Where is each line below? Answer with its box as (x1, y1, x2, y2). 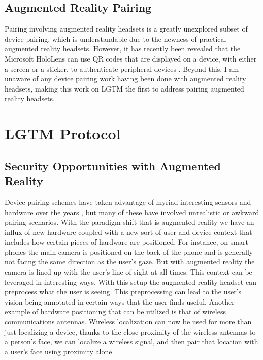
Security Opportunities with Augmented (5, 158, 221, 173)
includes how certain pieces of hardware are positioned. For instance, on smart (5, 236, 248, 247)
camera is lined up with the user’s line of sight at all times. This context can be (5, 266, 252, 277)
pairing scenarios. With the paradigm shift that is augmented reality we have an (5, 217, 254, 227)
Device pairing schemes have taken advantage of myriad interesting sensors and (5, 196, 251, 207)
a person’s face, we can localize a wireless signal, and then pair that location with (5, 336, 258, 347)
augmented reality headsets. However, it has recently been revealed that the (5, 43, 241, 54)
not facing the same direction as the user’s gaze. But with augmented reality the (5, 256, 255, 267)
